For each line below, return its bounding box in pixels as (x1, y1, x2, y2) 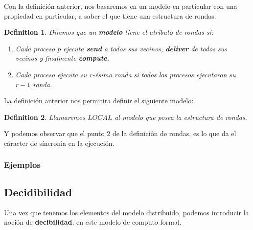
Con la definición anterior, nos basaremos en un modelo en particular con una (4, 1, 237, 11)
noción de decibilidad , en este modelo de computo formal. (4, 217, 182, 227)
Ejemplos (4, 159, 41, 171)
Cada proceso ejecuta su (15, 69, 87, 79)
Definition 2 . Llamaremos (4, 112, 85, 122)
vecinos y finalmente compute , (15, 53, 109, 63)
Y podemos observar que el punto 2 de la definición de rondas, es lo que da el (4, 128, 236, 138)
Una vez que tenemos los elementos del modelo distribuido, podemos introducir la (4, 207, 249, 217)
